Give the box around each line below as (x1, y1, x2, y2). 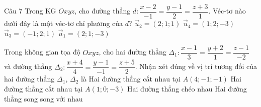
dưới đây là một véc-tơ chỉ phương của (4, 18, 123, 28)
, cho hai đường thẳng (99, 46, 166, 57)
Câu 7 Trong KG (4, 5, 56, 16)
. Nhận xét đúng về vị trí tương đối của (135, 61, 257, 71)
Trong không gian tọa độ (4, 46, 80, 57)
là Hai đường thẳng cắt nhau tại (80, 73, 181, 84)
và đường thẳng (4, 61, 52, 71)
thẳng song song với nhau (4, 93, 83, 103)
